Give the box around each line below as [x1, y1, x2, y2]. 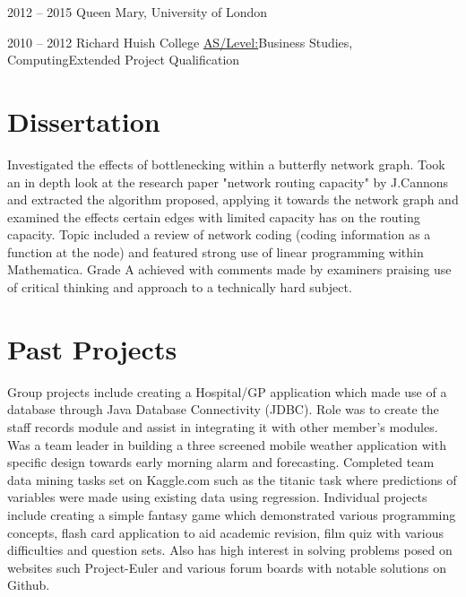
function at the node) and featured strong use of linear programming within [7, 242, 424, 261]
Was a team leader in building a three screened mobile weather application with [7, 435, 446, 454]
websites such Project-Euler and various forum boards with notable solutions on [7, 558, 446, 576]
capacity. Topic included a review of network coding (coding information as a [7, 225, 431, 244]
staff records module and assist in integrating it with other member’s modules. [7, 417, 438, 436]
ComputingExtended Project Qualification [7, 50, 240, 69]
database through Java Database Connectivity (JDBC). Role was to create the [7, 400, 439, 419]
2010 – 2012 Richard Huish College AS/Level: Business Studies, [7, 32, 353, 51]
